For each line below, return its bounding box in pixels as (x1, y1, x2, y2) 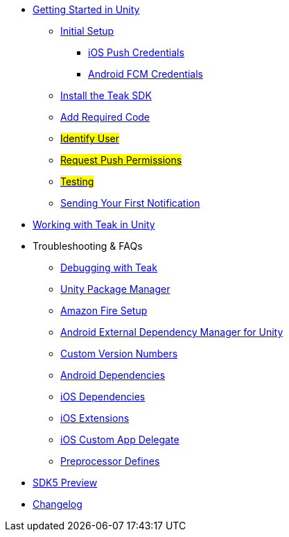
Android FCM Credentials (88, 68, 203, 80)
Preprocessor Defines (60, 455, 160, 467)
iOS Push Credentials (88, 46, 184, 58)
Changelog (33, 498, 82, 510)
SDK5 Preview (33, 477, 98, 488)
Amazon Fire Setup (60, 305, 148, 316)
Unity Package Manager (60, 283, 170, 295)
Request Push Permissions (60, 154, 182, 166)
